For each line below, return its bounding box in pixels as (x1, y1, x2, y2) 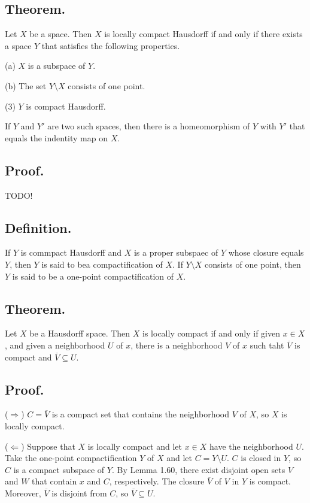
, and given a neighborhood (5, 338, 105, 351)
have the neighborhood (209, 440, 293, 452)
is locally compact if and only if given (142, 327, 280, 340)
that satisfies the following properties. (41, 39, 180, 51)
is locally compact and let (87, 440, 182, 452)
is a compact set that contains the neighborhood (51, 408, 230, 420)
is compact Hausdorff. (26, 99, 106, 112)
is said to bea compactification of (41, 257, 163, 270)
